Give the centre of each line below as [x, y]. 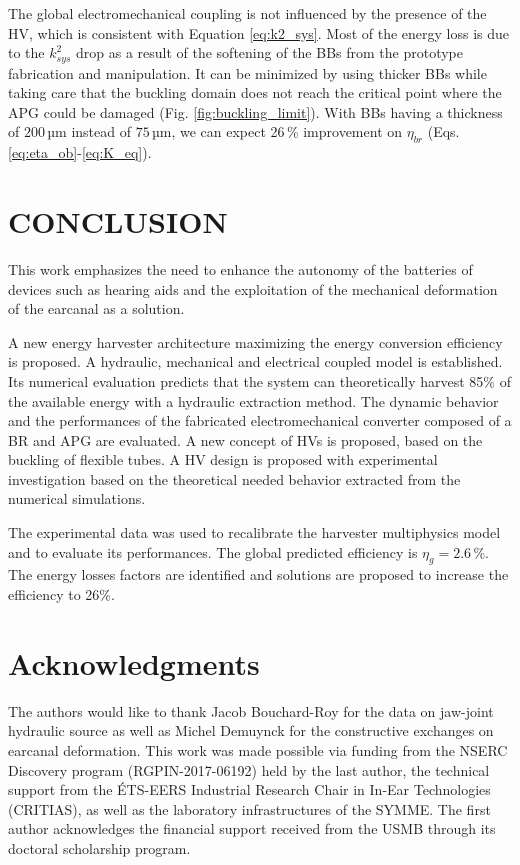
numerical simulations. [77, 498]
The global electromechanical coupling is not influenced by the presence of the [247, 13]
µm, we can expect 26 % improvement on [277, 131]
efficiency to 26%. [61, 594]
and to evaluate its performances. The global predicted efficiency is [213, 551]
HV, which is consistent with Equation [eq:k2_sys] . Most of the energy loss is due [259, 32]
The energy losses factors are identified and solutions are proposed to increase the [258, 574]
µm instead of [89, 131]
